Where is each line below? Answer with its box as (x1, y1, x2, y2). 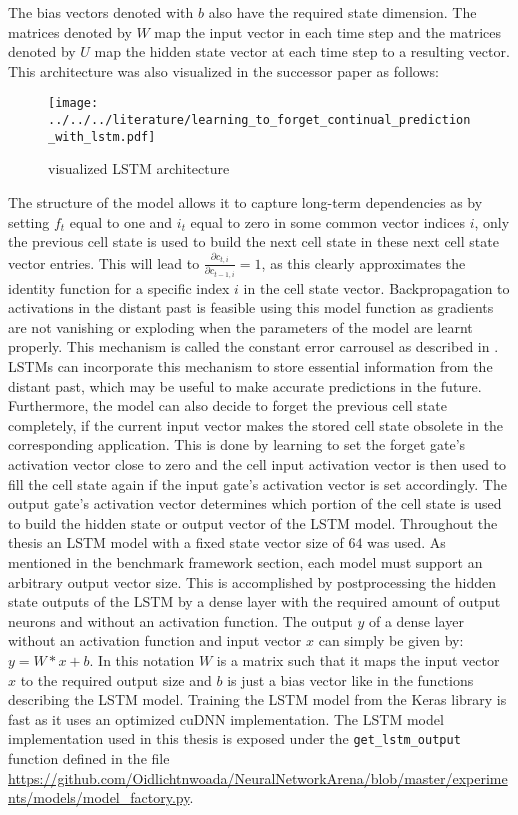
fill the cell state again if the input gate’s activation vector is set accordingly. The (8, 473, 507, 494)
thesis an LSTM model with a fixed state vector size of (8, 532, 344, 553)
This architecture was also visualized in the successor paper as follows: (8, 60, 439, 81)
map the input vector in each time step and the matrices (154, 21, 502, 42)
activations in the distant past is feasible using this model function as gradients (8, 297, 494, 318)
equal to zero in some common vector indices (190, 211, 465, 232)
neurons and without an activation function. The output (8, 610, 353, 631)
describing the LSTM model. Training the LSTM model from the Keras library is (8, 689, 507, 710)
